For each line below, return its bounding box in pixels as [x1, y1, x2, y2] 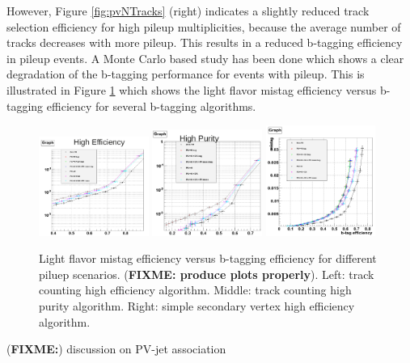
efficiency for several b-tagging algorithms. [46, 97, 256, 114]
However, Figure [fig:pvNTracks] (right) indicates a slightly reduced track [6, 2, 370, 19]
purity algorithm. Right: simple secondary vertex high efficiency [39, 298, 355, 314]
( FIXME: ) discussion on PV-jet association [6, 340, 226, 357]
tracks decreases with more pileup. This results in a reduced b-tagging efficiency [6, 34, 403, 51]
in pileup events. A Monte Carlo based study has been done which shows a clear [6, 49, 404, 66]
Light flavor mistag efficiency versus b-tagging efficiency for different [39, 250, 377, 267]
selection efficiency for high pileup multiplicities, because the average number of [6, 18, 401, 35]
